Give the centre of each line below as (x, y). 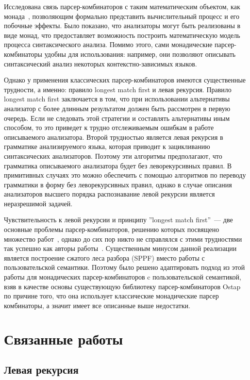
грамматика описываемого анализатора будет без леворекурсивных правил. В (118, 165)
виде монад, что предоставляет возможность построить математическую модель (122, 35)
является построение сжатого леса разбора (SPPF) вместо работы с (104, 257)
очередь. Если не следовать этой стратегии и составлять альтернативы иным (117, 118)
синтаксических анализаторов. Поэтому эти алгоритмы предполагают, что (113, 156)
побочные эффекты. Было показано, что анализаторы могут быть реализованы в (122, 25)
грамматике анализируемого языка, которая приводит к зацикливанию (107, 146)
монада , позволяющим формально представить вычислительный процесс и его (122, 16)
